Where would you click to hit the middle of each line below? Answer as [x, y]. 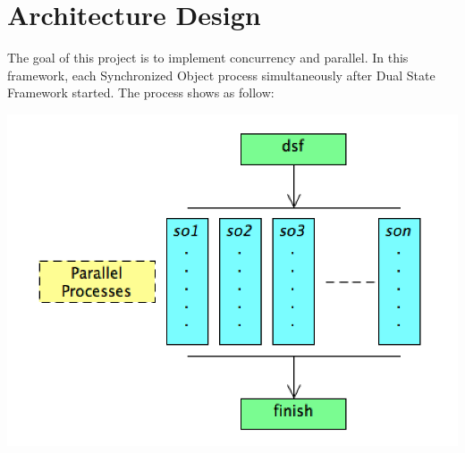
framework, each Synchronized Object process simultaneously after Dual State [221, 75]
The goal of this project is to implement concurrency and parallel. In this [208, 58]
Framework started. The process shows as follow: [141, 92]
